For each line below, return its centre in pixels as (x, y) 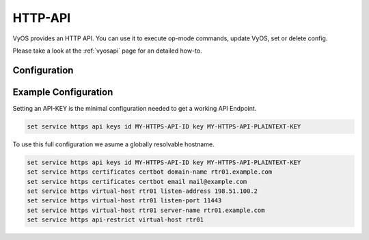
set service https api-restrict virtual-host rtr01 (115, 220)
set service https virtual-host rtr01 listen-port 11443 (124, 201)
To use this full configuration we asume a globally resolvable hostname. (113, 144)
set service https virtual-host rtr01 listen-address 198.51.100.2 (142, 191)
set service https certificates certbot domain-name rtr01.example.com (150, 172)
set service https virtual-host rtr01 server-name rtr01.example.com (146, 210)
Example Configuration (63, 92)
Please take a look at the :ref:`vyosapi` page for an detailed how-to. (107, 51)
